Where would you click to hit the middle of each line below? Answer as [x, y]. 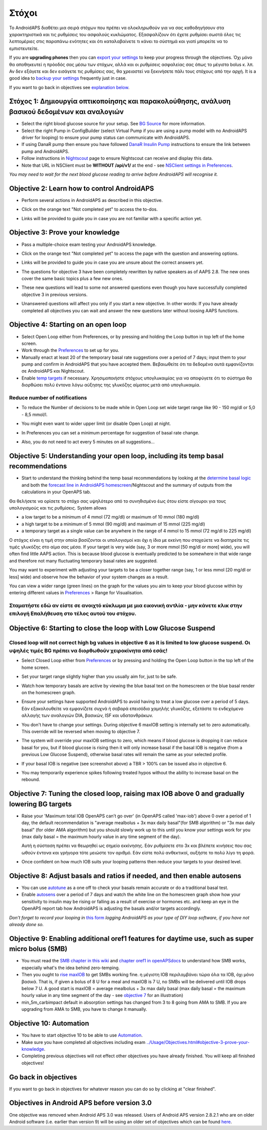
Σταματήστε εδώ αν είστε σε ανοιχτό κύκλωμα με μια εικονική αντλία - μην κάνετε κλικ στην [126, 606]
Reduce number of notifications [48, 398]
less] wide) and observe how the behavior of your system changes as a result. [89, 577]
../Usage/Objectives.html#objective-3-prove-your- [198, 1042]
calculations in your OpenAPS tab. [56, 492]
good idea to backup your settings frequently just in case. [68, 78]
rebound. [31, 780]
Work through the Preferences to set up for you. [70, 350]
